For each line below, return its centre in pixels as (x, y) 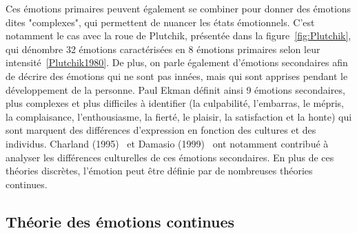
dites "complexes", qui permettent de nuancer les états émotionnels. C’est (160, 22)
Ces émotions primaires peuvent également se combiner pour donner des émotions (178, 8)
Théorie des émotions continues (120, 221)
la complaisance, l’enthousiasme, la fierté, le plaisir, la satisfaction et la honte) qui (179, 116)
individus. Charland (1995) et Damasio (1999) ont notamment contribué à (167, 143)
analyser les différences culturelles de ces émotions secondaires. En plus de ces (170, 157)
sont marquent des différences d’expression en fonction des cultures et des (161, 130)
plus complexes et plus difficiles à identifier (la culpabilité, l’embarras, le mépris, (175, 103)
